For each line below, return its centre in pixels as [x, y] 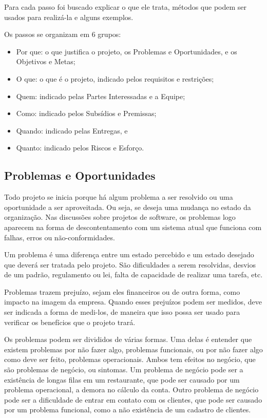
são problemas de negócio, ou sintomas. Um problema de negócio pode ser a [124, 369]
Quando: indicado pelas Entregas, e [72, 130]
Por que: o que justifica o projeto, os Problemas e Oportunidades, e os [127, 51]
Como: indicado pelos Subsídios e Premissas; [86, 113]
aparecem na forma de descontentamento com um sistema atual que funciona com [133, 227]
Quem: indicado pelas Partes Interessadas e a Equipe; [101, 96]
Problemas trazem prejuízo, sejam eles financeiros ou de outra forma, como [122, 291]
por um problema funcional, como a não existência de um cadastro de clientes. [128, 410]
